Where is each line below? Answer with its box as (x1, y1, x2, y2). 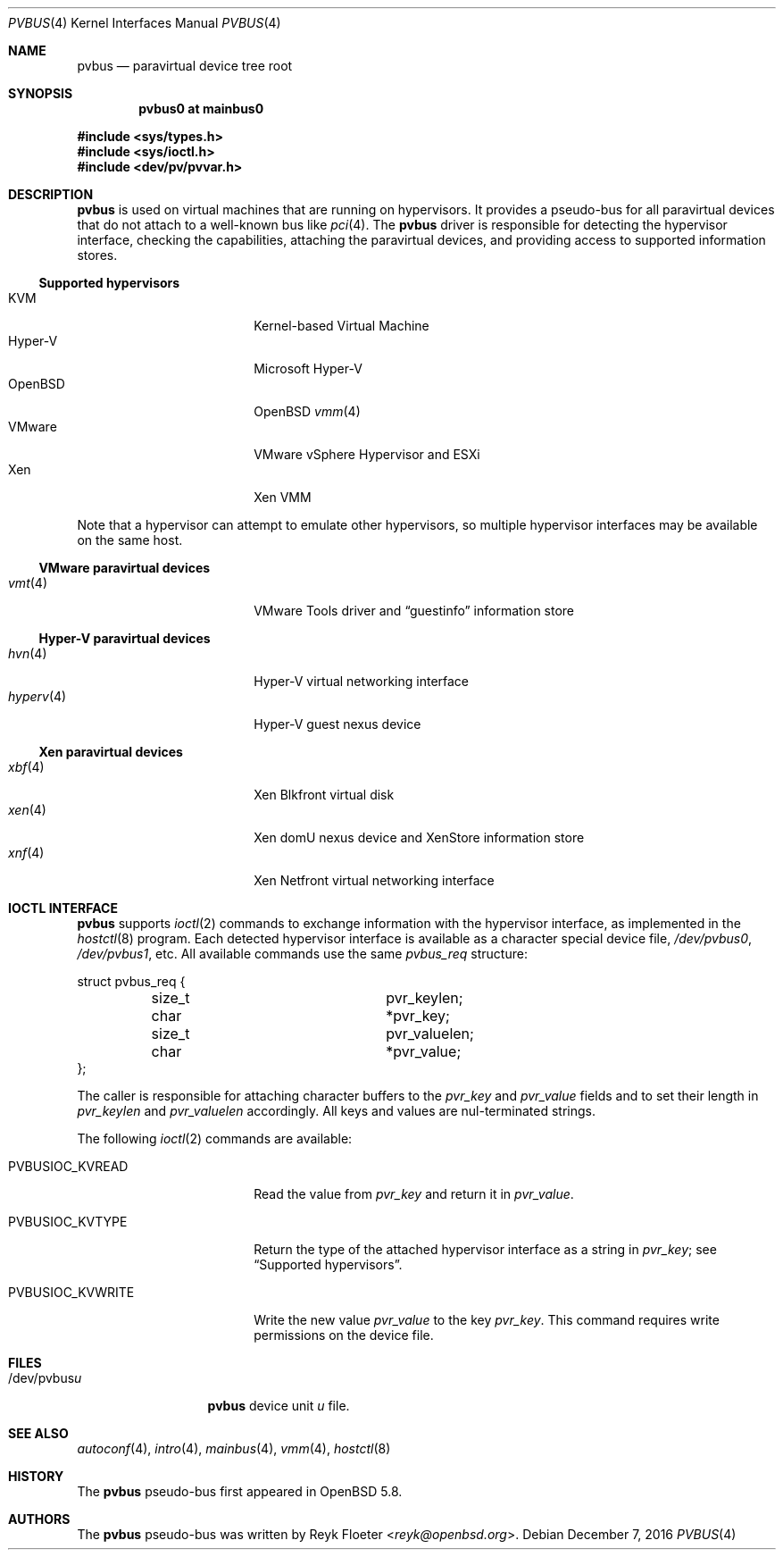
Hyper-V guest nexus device (254, 716, 421, 732)
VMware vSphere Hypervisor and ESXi (254, 447, 480, 462)
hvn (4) (8, 646, 47, 661)
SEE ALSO (8, 1426, 69, 1441)
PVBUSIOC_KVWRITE (8, 1285, 135, 1300)
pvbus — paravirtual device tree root (77, 58, 293, 73)
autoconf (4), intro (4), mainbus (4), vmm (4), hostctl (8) (77, 1441, 391, 1456)
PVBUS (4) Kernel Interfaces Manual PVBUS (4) (8, 15, 281, 30)
